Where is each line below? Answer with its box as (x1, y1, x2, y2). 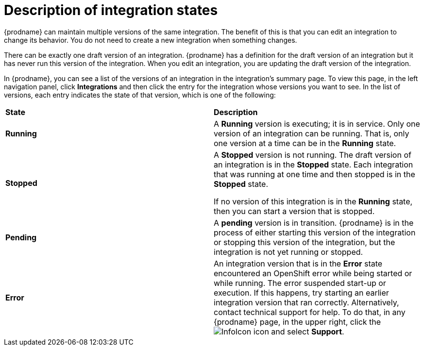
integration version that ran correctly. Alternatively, (214, 297, 399, 307)
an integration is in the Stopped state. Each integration (214, 159, 413, 169)
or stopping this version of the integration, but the (214, 237, 395, 247)
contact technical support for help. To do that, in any (214, 307, 406, 317)
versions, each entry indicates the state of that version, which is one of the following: (4, 90, 276, 99)
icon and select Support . (253, 326, 344, 336)
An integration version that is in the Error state (214, 258, 383, 268)
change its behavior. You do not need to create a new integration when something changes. (4, 35, 297, 44)
